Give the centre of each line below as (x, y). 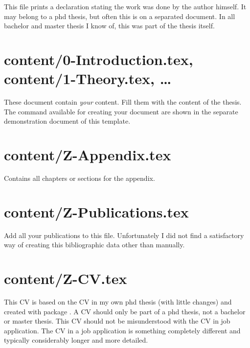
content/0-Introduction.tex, (99, 59)
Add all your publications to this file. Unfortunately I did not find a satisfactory (124, 235)
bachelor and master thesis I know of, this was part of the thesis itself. (109, 26)
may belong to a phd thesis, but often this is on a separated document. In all (120, 16)
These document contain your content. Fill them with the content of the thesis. (123, 102)
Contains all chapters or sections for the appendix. (80, 178)
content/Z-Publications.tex (96, 211)
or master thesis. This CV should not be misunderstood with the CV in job (117, 321)
